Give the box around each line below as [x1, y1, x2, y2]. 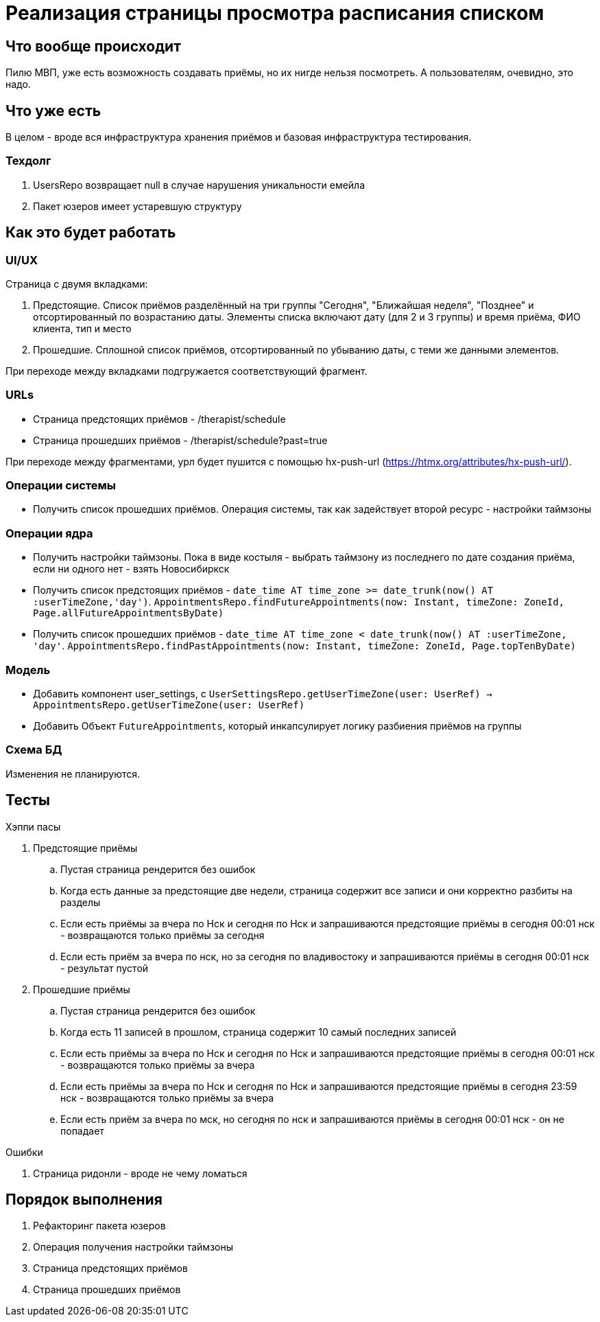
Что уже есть [5, 102, 101, 119]
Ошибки [5, 1146, 43, 1158]
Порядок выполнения [5, 1191, 163, 1208]
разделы [60, 896, 101, 908]
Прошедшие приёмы [33, 983, 130, 995]
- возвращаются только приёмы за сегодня [60, 929, 265, 941]
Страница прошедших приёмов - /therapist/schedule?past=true [33, 434, 328, 446]
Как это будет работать [5, 224, 176, 242]
